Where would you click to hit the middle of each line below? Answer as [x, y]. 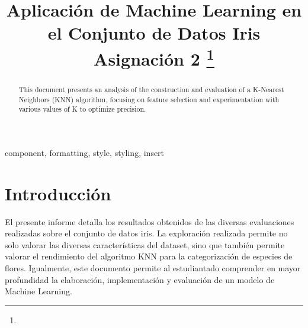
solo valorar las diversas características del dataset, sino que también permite [145, 244]
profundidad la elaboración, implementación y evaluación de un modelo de [140, 279]
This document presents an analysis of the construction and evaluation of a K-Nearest [151, 89]
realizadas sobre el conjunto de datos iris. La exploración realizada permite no [146, 233]
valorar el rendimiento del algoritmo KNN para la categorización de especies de [149, 256]
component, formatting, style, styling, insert [85, 152]
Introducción [58, 193]
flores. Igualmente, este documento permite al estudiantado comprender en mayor [153, 267]
